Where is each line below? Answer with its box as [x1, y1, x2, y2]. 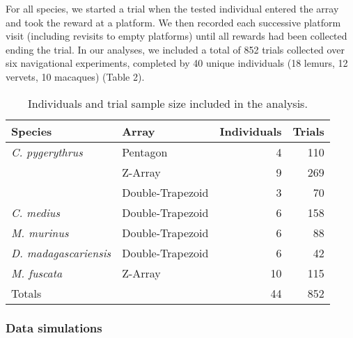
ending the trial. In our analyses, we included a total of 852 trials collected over [6, 42, 345, 56]
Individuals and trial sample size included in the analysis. [27, 95, 308, 111]
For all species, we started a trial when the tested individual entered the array [6, 1, 339, 15]
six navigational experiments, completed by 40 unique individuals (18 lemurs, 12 [6, 56, 348, 70]
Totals [11, 284, 42, 301]
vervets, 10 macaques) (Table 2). [6, 69, 145, 83]
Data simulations [6, 319, 102, 337]
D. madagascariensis [11, 244, 111, 261]
